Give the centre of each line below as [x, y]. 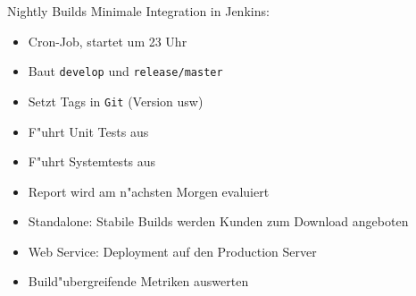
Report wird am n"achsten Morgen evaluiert [149, 191]
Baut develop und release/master [125, 71]
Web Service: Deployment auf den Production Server [172, 251]
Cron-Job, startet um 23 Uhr [108, 41]
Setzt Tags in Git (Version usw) [116, 101]
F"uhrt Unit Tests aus [88, 131]
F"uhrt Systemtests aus [92, 161]
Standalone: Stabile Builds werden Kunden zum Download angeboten [218, 221]
